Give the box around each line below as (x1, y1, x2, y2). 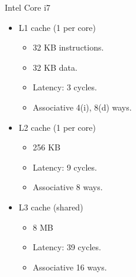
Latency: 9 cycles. (33, 160, 97, 173)
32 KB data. (33, 61, 77, 73)
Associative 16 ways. (33, 260, 107, 273)
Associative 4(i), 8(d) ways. (33, 100, 132, 113)
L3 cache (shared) (18, 200, 83, 213)
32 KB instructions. (33, 41, 104, 53)
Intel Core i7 (5, 1, 51, 13)
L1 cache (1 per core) (18, 21, 96, 33)
